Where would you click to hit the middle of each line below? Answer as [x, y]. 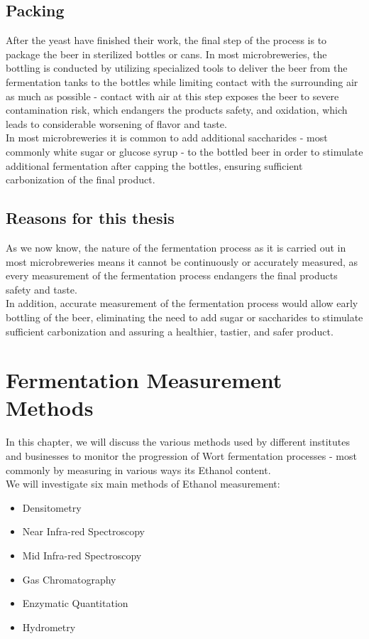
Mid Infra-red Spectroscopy [82, 555]
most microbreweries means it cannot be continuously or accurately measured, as [182, 261]
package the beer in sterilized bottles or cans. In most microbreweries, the [166, 54]
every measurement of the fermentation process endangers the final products [172, 275]
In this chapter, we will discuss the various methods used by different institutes [178, 442]
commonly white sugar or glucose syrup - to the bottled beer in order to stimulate [184, 151]
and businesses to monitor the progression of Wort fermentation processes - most [181, 456]
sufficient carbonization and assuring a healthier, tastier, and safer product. [170, 331]
